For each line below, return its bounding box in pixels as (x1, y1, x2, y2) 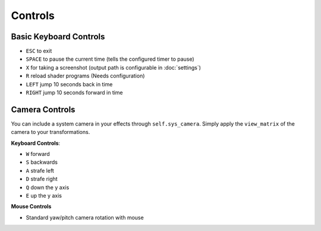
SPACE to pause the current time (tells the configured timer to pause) (26, 55, 194, 63)
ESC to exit (26, 48, 52, 55)
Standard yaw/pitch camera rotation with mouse (26, 214, 144, 221)
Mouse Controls (11, 203, 52, 210)
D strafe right (26, 176, 58, 183)
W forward (26, 151, 50, 158)
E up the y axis (26, 192, 62, 199)
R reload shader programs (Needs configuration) (26, 72, 145, 80)
